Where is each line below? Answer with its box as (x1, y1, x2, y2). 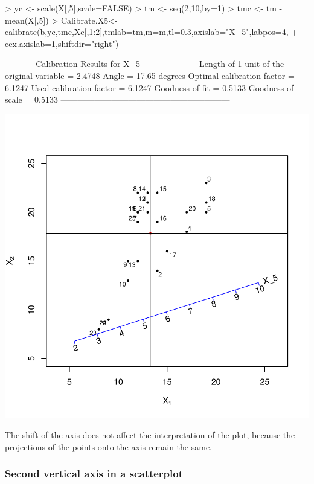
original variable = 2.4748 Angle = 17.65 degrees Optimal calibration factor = (5, 69, 295, 81)
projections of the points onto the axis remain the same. (5, 440, 212, 453)
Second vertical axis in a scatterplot (5, 466, 183, 481)
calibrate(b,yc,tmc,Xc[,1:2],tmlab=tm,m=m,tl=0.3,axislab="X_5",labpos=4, (5, 25, 289, 38)
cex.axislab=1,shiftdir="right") (5, 37, 119, 49)
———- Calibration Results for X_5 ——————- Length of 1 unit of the (5, 57, 284, 70)
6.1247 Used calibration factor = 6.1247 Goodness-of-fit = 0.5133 (5, 81, 246, 94)
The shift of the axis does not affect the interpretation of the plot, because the (5, 428, 295, 441)
